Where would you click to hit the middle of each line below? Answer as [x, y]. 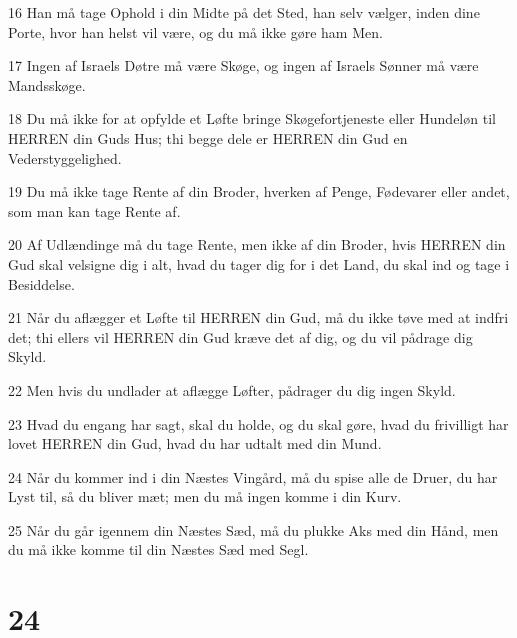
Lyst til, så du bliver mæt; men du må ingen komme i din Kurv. [205, 496]
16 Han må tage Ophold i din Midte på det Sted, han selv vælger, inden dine [244, 12]
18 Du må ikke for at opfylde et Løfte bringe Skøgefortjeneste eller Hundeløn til [252, 118]
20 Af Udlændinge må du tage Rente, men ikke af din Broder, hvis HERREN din [257, 244]
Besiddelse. [41, 283]
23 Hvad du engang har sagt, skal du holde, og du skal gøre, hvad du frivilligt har [258, 423]
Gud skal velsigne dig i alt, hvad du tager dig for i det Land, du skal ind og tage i [259, 263]
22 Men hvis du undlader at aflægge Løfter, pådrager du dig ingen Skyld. [232, 389]
